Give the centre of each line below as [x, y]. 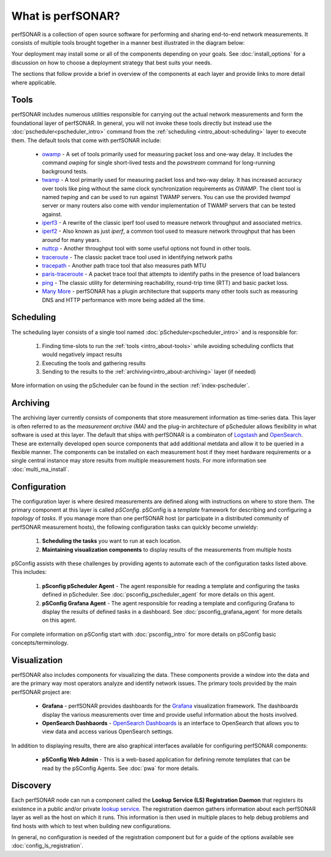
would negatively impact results [82, 355]
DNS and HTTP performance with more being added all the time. [124, 300]
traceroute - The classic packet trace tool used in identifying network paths [137, 257]
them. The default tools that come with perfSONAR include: [86, 140]
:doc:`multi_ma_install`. [40, 469]
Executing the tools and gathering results [94, 363]
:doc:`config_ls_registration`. [48, 846]
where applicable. [34, 82]
